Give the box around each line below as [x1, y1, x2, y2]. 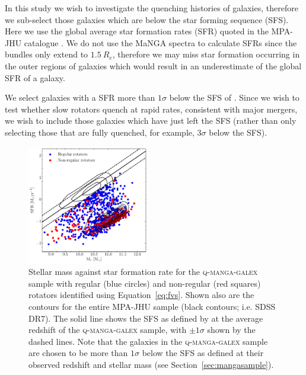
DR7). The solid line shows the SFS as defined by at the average [28, 312, 263, 324]
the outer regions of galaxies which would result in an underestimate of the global [5, 59, 302, 72]
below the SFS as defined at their [142, 347, 264, 359]
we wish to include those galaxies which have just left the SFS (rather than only [5, 114, 297, 127]
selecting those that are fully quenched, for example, [5, 126, 195, 138]
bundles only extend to [5, 48, 88, 60]
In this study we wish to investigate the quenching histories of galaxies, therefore [5, 2, 298, 14]
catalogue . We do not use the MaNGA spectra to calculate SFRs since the [24, 36, 297, 49]
